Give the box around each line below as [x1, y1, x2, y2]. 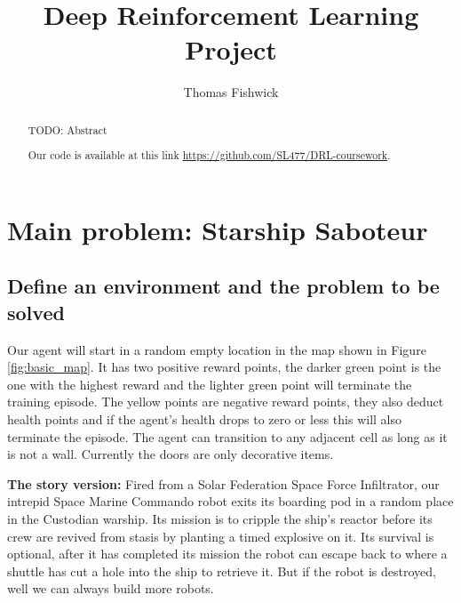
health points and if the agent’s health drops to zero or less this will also [7, 410, 401, 429]
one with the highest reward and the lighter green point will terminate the [7, 374, 412, 393]
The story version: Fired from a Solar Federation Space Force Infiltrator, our [7, 474, 440, 493]
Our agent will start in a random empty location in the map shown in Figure [7, 340, 426, 358]
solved [7, 298, 65, 326]
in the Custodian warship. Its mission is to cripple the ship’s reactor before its [7, 510, 433, 528]
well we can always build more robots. [7, 579, 214, 598]
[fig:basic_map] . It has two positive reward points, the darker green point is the [7, 358, 441, 376]
